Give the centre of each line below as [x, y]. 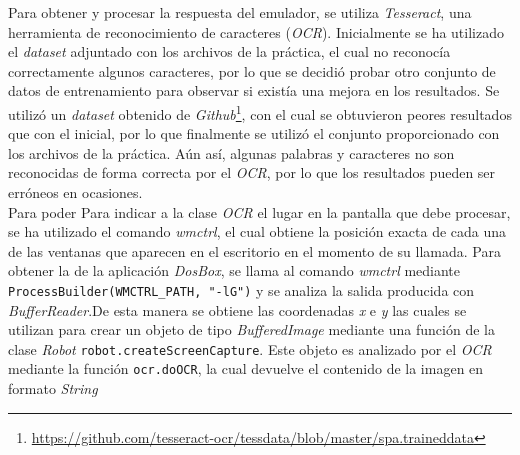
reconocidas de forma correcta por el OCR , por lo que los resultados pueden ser [252, 172]
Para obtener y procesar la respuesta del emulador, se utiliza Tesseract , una [240, 12]
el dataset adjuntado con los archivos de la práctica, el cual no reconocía [229, 51]
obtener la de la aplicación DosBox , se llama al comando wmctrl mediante [234, 270]
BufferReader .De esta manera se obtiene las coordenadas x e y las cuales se [237, 309]
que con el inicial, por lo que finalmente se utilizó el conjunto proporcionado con [254, 133]
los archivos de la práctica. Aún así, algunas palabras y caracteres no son [231, 152]
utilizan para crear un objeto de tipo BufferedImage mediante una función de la [251, 329]
